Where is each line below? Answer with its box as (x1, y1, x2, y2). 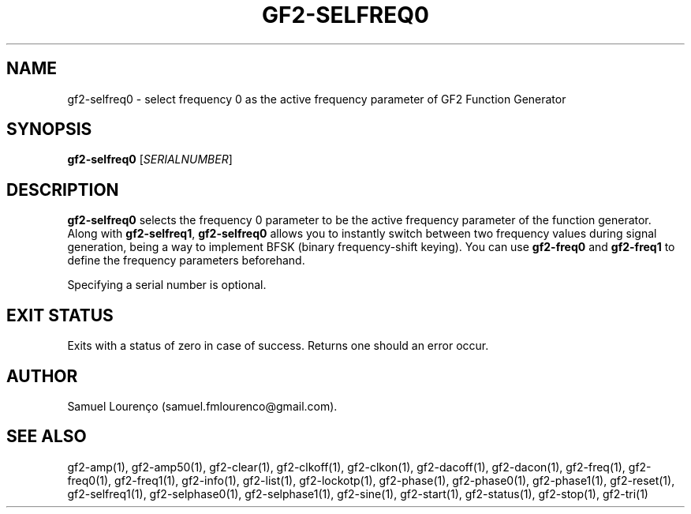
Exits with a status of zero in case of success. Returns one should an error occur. (67, 339, 489, 353)
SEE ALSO (6, 426, 87, 447)
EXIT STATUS (6, 305, 114, 325)
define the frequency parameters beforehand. (67, 253, 305, 268)
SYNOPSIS (6, 119, 92, 140)
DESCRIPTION (6, 179, 119, 200)
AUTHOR (6, 366, 78, 386)
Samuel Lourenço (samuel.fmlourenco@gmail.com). (67, 399, 338, 413)
